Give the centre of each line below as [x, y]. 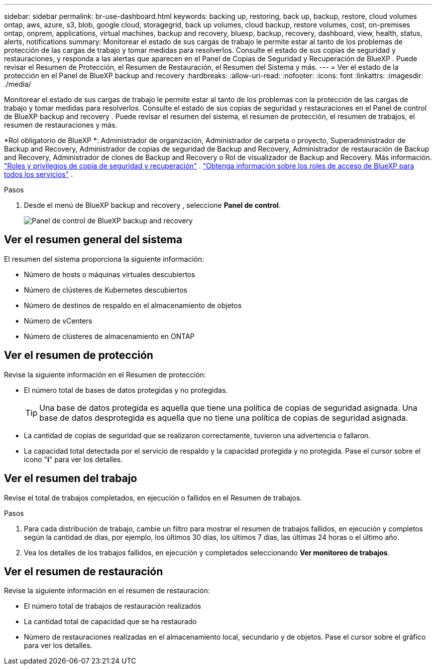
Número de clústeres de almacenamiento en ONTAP [109, 336]
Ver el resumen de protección [79, 355]
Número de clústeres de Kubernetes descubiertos [106, 290]
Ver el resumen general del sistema [93, 240]
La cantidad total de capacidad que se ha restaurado [110, 622]
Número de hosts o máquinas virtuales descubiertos [109, 274]
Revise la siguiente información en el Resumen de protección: [105, 374]
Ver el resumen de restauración [84, 571]
